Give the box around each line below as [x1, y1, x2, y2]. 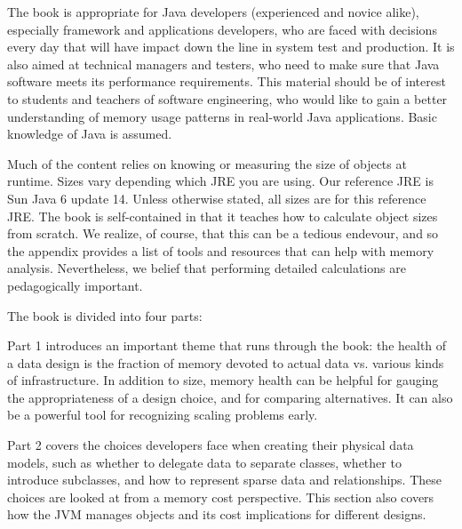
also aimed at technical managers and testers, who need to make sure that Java [7, 54, 440, 73]
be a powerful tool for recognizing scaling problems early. [7, 405, 318, 424]
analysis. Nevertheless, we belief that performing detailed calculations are [7, 259, 406, 277]
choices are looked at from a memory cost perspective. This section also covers [7, 487, 434, 506]
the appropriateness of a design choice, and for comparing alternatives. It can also [7, 388, 453, 406]
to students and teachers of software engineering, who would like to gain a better [7, 89, 448, 108]
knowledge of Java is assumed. [7, 124, 172, 143]
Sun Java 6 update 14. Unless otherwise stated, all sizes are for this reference [7, 188, 426, 207]
